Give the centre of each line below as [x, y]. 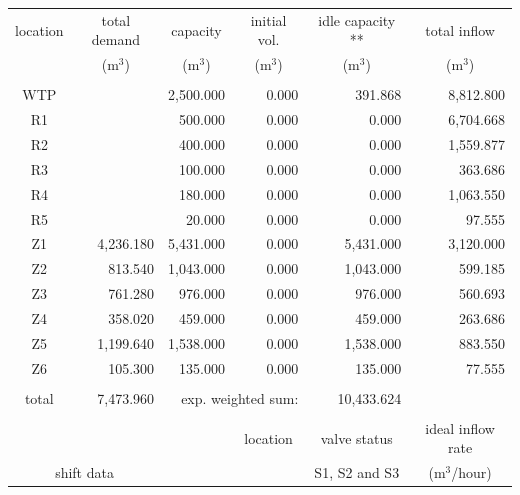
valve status [356, 437]
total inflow [460, 29]
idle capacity [357, 19]
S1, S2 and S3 [357, 472]
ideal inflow [460, 427]
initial [268, 19]
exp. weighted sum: [240, 397]
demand [115, 39]
